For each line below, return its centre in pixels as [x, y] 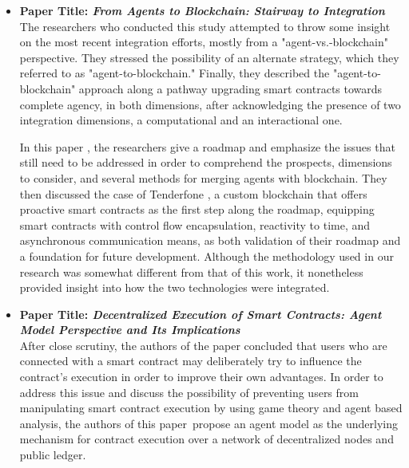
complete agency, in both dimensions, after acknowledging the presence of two [210, 104]
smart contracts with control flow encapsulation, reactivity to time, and [195, 224]
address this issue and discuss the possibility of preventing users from [189, 392]
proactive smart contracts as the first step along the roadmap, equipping [197, 209]
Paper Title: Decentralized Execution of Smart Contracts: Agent [201, 314]
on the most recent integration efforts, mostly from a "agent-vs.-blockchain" [204, 42]
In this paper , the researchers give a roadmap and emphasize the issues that [207, 146]
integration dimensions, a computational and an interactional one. [181, 120]
